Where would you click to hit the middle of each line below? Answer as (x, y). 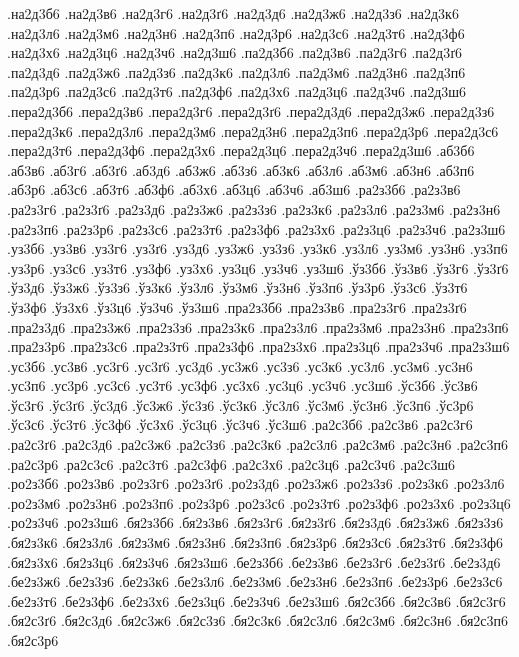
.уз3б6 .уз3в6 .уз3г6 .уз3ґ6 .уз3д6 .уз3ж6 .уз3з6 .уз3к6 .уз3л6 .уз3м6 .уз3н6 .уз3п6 (257, 248)
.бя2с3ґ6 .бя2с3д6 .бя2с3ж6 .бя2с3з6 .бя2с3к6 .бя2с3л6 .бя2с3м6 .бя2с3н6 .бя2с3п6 (258, 620)
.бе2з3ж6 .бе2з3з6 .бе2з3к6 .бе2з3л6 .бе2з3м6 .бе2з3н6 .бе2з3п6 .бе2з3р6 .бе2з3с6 (255, 581)
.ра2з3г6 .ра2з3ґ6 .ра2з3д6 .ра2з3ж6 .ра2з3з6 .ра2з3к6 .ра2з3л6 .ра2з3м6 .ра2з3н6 (254, 208)
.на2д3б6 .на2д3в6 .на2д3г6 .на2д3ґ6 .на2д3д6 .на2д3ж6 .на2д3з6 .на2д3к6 (233, 13)
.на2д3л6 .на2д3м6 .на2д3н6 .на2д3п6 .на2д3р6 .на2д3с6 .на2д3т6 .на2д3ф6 (236, 32)
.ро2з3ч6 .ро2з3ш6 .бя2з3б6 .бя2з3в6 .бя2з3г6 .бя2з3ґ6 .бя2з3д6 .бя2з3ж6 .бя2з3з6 (255, 522)
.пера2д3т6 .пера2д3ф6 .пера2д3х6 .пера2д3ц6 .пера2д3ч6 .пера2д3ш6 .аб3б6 (241, 150)
